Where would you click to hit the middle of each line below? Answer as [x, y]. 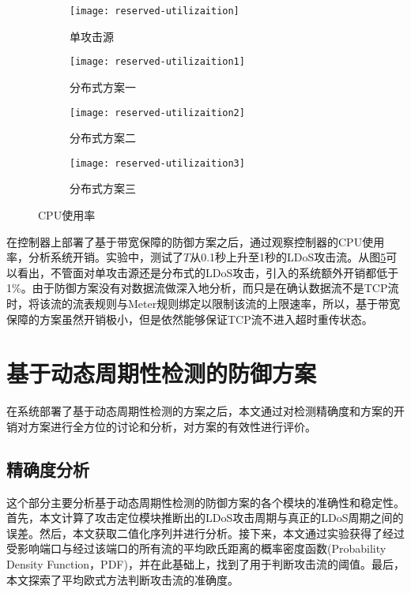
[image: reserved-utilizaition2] [157, 113]
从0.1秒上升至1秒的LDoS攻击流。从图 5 [288, 257]
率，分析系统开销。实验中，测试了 [95, 257]
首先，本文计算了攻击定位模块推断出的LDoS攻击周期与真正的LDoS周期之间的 [205, 518]
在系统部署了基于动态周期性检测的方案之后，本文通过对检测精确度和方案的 [200, 411]
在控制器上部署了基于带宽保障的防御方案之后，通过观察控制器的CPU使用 [196, 241]
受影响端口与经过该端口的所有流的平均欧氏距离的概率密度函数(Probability [196, 548]
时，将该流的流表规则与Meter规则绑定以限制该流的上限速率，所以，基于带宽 [204, 303]
